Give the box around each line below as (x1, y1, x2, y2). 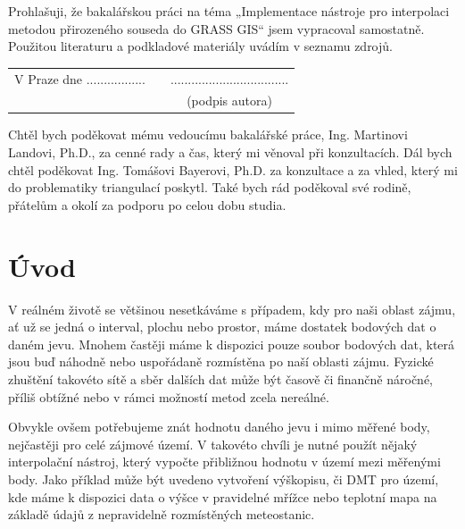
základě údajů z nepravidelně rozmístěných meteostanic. (8, 505, 315, 524)
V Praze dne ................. (14, 69, 145, 88)
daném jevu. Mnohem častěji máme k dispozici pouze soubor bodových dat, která (8, 334, 455, 353)
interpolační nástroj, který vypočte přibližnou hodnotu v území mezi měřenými (8, 452, 441, 471)
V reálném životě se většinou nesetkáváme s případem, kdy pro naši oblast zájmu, (8, 299, 456, 318)
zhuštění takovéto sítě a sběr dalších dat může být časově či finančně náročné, (8, 369, 434, 388)
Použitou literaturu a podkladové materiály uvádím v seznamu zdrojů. (8, 37, 393, 55)
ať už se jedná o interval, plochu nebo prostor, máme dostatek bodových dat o (8, 317, 436, 336)
